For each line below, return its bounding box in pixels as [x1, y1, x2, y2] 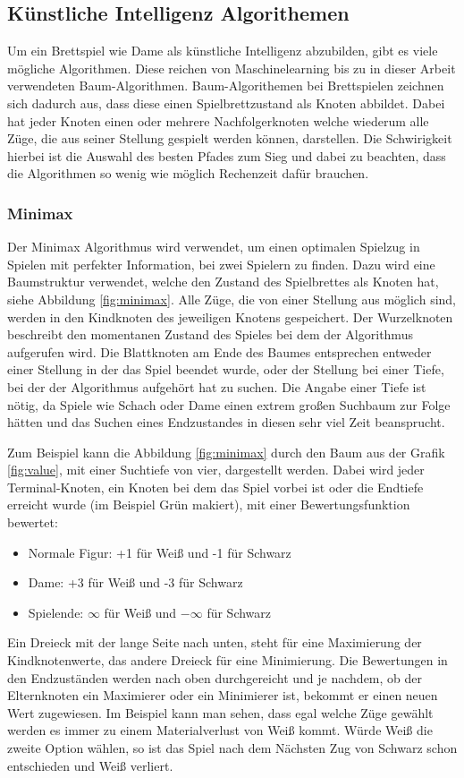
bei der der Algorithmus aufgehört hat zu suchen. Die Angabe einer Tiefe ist [7, 377, 426, 396]
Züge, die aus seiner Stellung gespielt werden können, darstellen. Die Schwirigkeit [7, 129, 452, 148]
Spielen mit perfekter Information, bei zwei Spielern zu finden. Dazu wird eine [7, 254, 435, 273]
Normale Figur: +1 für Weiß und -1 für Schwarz [28, 543, 291, 561]
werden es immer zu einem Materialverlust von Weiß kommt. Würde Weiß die [7, 721, 433, 740]
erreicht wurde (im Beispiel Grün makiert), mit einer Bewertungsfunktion [7, 495, 410, 514]
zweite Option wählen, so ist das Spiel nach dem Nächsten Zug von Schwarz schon [7, 739, 458, 757]
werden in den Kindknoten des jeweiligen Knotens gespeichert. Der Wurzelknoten [7, 307, 453, 326]
